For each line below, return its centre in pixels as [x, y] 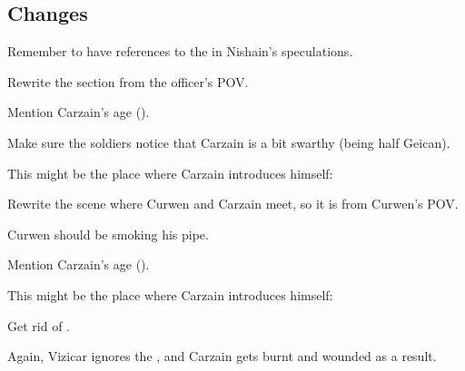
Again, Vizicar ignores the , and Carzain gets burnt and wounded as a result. [222, 356]
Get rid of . [39, 325]
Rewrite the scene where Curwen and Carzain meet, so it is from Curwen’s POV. [233, 204]
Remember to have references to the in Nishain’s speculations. [180, 51]
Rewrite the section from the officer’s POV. [128, 81]
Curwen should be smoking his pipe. [108, 234]
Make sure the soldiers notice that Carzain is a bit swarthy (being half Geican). [229, 142]
